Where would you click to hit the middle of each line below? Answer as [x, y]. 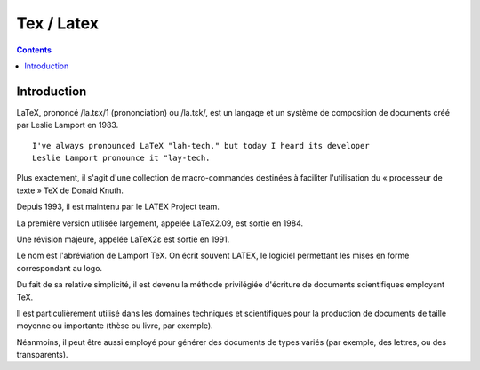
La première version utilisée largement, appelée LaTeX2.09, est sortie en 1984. [160, 223]
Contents [34, 50]
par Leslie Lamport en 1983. [68, 125]
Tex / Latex [58, 23]
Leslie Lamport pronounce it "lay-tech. [121, 158]
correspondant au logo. [59, 268]
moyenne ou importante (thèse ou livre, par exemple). [115, 326]
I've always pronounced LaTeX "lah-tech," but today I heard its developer [201, 145]
